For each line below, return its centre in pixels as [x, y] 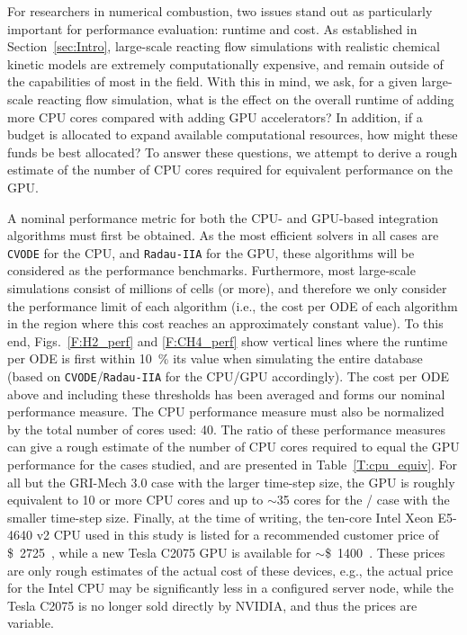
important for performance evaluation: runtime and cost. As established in [212, 28]
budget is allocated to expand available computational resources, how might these [233, 134]
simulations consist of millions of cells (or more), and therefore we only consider [227, 287]
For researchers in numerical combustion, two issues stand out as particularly [220, 11]
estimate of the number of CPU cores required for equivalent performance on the [230, 170]
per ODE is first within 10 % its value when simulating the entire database [215, 358]
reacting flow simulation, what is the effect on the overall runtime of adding [246, 98]
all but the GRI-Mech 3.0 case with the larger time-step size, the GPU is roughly [231, 482]
